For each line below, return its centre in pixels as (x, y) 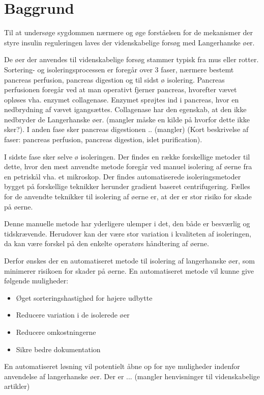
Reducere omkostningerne (56, 332)
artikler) (17, 386)
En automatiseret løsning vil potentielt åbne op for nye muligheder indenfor (122, 366)
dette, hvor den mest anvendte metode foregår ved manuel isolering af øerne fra (128, 166)
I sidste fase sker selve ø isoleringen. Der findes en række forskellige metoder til (127, 156)
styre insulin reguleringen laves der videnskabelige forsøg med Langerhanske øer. (129, 42)
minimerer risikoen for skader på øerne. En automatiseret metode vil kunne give (129, 270)
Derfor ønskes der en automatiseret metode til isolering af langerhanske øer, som (129, 260)
